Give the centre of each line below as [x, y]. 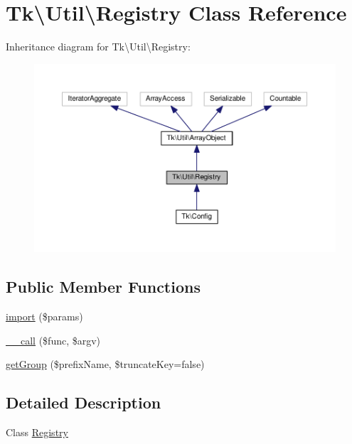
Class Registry [37, 432]
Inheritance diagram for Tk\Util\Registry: [98, 47]
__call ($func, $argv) [53, 340]
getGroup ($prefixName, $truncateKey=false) [105, 364]
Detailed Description [84, 402]
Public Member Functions [103, 287]
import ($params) [44, 316]
